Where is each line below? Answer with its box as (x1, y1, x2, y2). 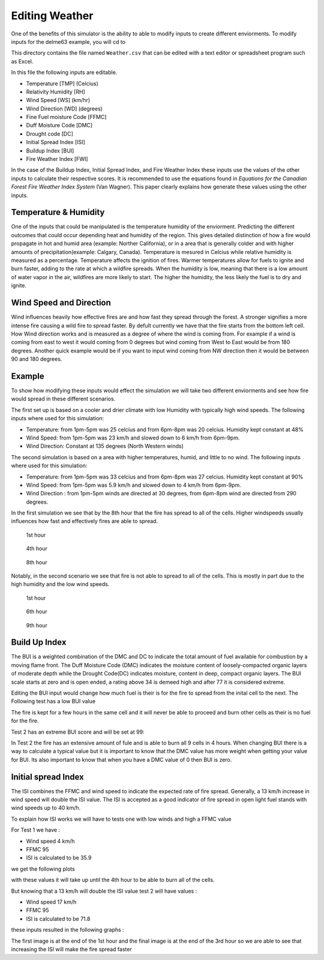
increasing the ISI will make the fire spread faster (11, 946, 132, 953)
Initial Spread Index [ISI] (26, 139, 85, 146)
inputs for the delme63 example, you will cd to (11, 38, 126, 45)
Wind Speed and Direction (11, 298, 111, 308)
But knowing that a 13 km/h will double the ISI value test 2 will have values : (11, 887, 197, 895)
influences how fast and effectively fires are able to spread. (11, 518, 158, 525)
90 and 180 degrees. (11, 355, 62, 363)
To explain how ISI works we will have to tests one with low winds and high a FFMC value (11, 815, 232, 823)
